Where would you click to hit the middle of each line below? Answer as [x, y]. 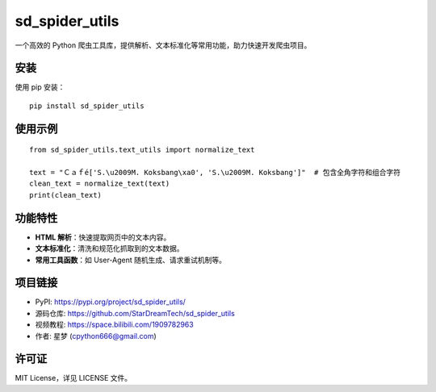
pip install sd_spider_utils [87, 106]
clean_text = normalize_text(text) [100, 184]
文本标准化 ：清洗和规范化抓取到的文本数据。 [109, 248]
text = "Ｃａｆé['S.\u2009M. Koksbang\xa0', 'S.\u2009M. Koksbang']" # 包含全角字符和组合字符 [215, 173]
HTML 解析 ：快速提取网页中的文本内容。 [103, 237]
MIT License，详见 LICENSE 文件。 [73, 378]
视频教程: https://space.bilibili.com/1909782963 [114, 325]
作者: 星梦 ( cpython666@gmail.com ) [96, 336]
